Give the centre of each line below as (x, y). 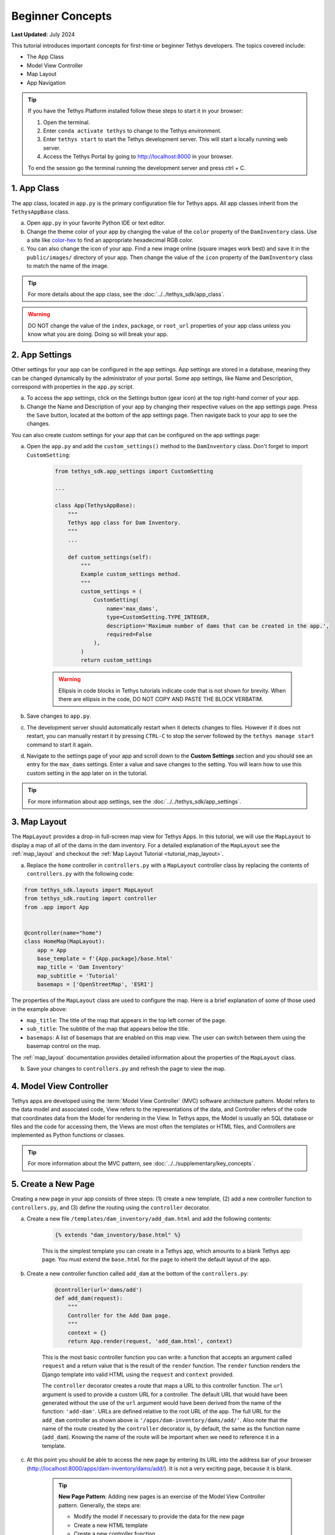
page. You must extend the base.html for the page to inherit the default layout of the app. (156, 1259)
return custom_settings (116, 660)
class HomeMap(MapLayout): (65, 942)
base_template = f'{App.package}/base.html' (105, 959)
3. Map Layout (39, 822)
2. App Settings (41, 355)
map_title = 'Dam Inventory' (81, 967)
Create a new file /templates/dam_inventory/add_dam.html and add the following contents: (149, 1218)
